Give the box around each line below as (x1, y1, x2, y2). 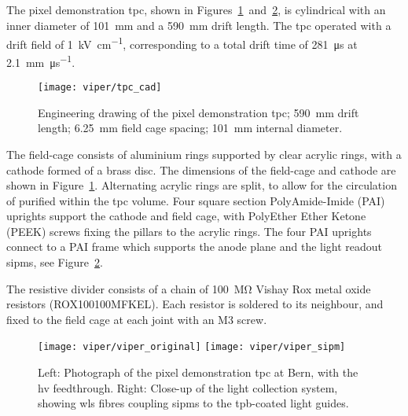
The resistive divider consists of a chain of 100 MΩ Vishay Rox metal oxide (6, 280, 371, 296)
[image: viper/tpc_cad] (38, 82, 162, 94)
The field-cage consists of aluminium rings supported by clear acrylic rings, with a (6, 145, 402, 162)
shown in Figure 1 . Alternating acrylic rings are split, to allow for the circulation (6, 177, 397, 193)
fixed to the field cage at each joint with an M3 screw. (6, 311, 267, 327)
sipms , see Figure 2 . (6, 254, 103, 271)
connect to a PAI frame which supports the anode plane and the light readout (6, 238, 383, 255)
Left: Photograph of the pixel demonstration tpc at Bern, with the (38, 364, 358, 381)
